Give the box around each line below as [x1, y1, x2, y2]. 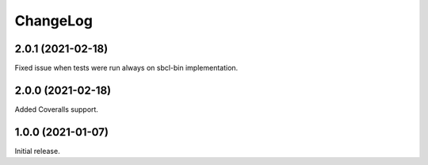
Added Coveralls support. [14, 104, 99, 114]
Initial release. [14, 146, 60, 155]
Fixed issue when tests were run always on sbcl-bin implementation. [14, 63, 239, 73]
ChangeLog [14, 12, 93, 29]
